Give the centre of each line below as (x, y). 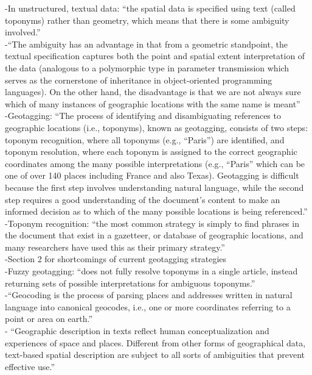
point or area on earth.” (49, 319)
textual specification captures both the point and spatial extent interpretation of (155, 56)
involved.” (23, 32)
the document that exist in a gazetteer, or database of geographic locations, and (154, 235)
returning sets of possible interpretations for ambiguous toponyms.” (130, 283)
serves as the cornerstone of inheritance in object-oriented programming (139, 80)
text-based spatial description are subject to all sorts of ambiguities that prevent (155, 355)
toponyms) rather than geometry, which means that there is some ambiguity (147, 20)
